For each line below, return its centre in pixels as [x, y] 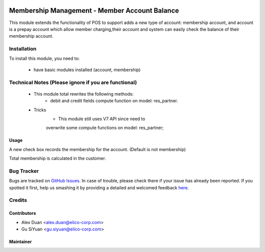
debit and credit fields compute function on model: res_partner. [114, 101]
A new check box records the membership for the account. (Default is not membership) [97, 149]
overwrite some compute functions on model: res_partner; [105, 128]
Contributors [23, 213]
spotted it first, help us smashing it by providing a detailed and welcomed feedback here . [99, 188]
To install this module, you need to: [44, 58]
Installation [23, 49]
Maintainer [20, 242]
